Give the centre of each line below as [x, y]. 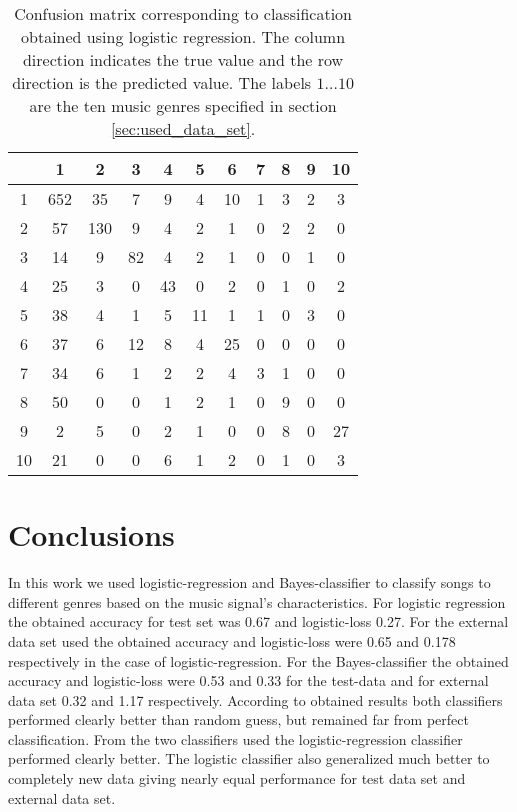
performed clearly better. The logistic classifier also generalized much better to [249, 758]
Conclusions [91, 534]
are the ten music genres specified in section [183, 105]
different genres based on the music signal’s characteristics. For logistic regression [257, 601]
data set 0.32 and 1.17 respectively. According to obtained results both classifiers [255, 699]
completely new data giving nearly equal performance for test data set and [237, 778]
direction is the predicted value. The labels [162, 82]
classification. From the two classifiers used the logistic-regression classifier [235, 738]
